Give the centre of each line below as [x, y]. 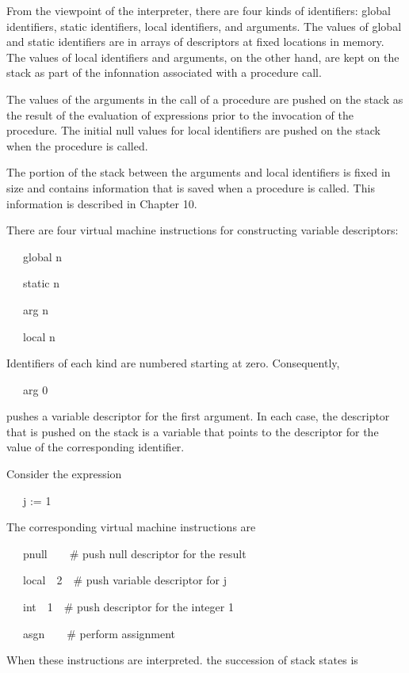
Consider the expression [64, 474]
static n [41, 283]
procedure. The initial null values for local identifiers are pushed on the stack [193, 130]
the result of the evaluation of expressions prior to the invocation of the [180, 114]
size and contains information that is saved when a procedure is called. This [191, 187]
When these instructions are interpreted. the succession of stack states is [182, 660]
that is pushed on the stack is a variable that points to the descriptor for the [193, 431]
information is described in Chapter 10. [102, 203]
